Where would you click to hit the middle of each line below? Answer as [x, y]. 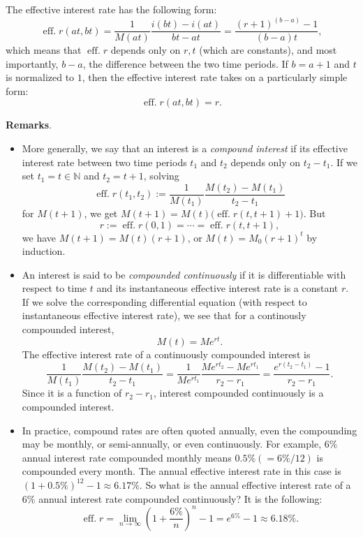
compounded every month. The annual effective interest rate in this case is [181, 471]
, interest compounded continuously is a [239, 393]
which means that [44, 50]
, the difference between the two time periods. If [185, 63]
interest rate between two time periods [104, 162]
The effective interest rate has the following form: [111, 9]
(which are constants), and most [268, 50]
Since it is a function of [72, 393]
